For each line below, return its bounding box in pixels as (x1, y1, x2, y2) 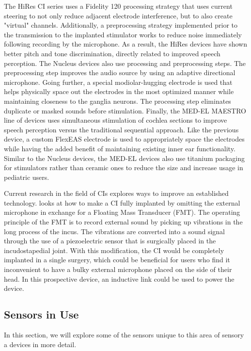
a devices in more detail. (4, 339, 77, 349)
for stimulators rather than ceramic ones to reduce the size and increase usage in (4, 162, 243, 173)
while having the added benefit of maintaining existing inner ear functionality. (4, 143, 235, 153)
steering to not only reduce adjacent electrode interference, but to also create (4, 10, 233, 20)
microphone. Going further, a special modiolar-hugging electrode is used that (4, 77, 233, 87)
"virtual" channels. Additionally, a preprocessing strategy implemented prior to (4, 20, 238, 30)
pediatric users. (4, 172, 49, 182)
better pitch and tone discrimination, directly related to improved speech (4, 48, 220, 58)
